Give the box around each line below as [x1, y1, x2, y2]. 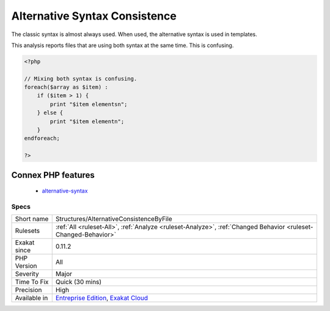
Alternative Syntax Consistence [11, 9, 177, 23]
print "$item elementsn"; [50, 101, 128, 108]
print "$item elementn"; [50, 118, 125, 125]
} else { [37, 109, 64, 116]
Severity [15, 269, 39, 278]
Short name [15, 214, 49, 223]
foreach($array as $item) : [24, 84, 108, 91]
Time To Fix [15, 278, 49, 287]
